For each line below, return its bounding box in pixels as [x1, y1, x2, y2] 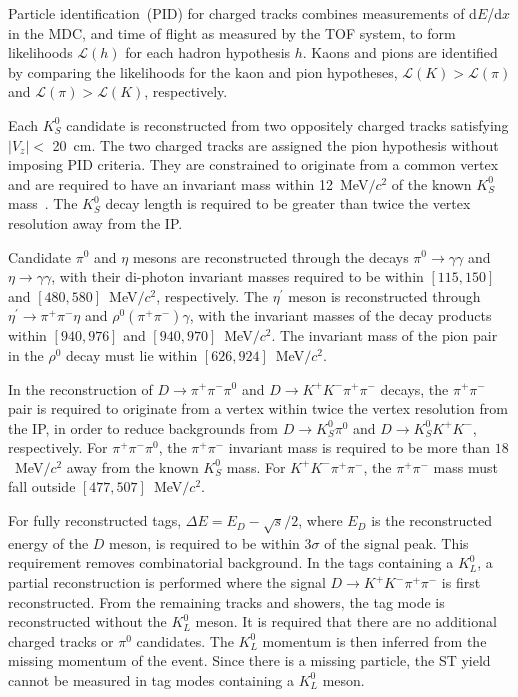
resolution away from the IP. [8, 212, 183, 233]
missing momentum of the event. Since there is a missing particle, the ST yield [8, 650, 491, 671]
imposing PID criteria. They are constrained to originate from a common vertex [8, 154, 499, 175]
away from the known [66, 456, 199, 477]
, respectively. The [156, 285, 269, 306]
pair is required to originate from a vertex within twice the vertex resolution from [8, 398, 508, 419]
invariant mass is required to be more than [228, 437, 491, 458]
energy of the [8, 532, 89, 553]
